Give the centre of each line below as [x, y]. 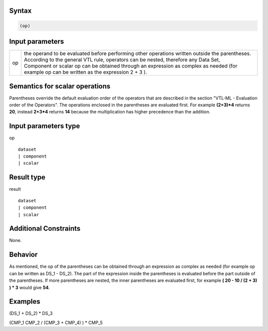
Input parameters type [45, 126]
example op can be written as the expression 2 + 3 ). [86, 72]
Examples [25, 301]
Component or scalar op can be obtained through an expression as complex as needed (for [131, 66]
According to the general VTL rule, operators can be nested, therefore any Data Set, [122, 60]
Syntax [20, 11]
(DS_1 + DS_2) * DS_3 [31, 314]
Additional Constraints [45, 229]
